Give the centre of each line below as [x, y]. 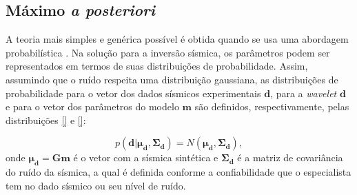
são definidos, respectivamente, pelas [272, 106]
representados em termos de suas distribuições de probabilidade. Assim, [157, 66]
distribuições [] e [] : [46, 120]
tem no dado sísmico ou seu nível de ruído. [96, 185]
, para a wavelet [304, 93]
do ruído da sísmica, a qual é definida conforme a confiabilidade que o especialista [178, 172]
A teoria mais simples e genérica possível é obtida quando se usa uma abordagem [177, 39]
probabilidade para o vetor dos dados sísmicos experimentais [133, 93]
